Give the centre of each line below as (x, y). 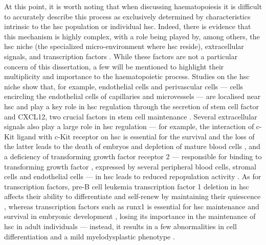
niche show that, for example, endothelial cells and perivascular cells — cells (124, 86)
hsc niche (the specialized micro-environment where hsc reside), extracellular (124, 46)
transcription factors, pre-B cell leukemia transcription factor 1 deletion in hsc (127, 186)
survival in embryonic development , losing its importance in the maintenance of (130, 216)
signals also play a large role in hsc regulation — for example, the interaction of (129, 126)
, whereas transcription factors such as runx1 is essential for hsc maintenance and (132, 206)
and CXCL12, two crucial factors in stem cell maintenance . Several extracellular (131, 116)
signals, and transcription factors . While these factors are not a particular (121, 56)
